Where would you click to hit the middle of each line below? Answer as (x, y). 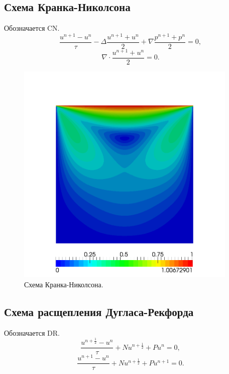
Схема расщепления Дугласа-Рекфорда (99, 311)
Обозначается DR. (32, 332)
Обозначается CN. (32, 28)
